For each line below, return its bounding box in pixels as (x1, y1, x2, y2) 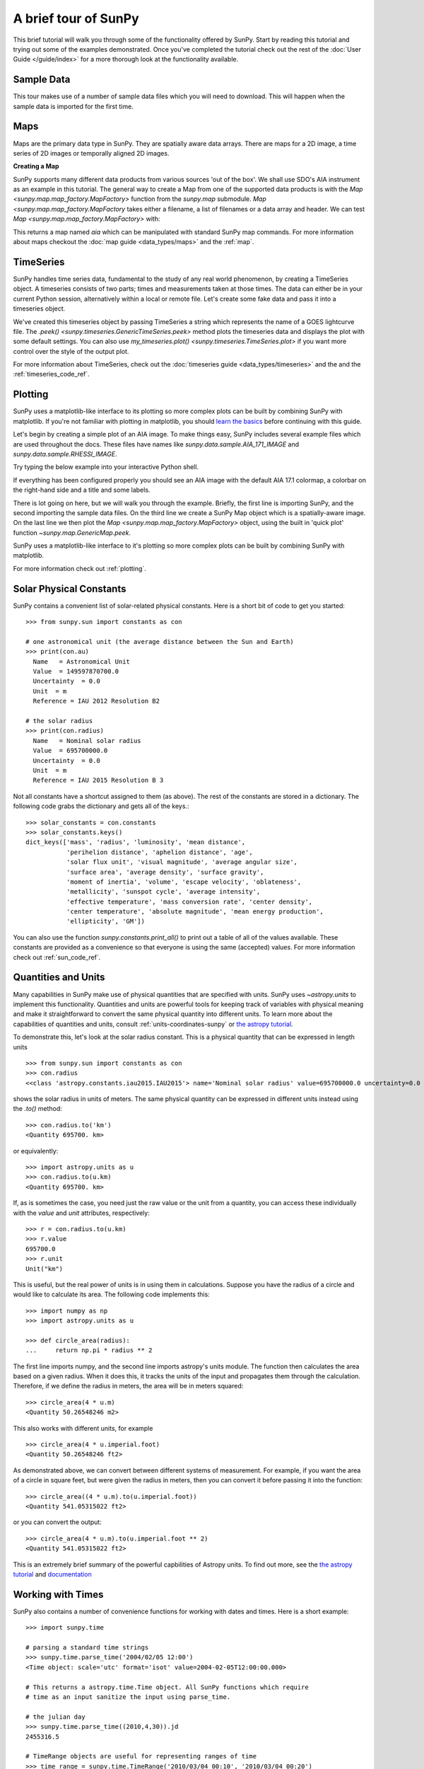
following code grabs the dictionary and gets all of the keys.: (13, 802, 189, 810)
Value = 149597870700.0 (33, 667, 119, 676)
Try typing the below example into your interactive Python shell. (13, 463, 199, 471)
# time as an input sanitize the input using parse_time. (25, 1693, 231, 1701)
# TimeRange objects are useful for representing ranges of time (25, 1752, 257, 1761)
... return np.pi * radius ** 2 (25, 1347, 153, 1354)
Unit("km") (25, 1264, 64, 1273)
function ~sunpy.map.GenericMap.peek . (13, 528, 131, 537)
